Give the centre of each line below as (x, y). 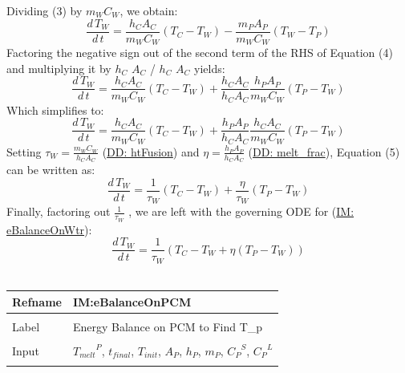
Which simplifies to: (55, 109)
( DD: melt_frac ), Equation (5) (324, 151)
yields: (210, 68)
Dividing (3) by (45, 10)
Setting (24, 151)
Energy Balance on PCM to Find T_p (168, 326)
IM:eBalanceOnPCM (132, 301)
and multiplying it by (59, 68)
